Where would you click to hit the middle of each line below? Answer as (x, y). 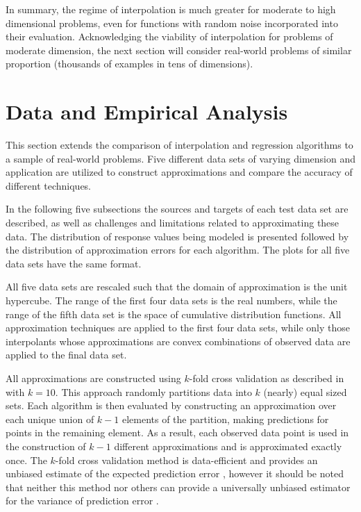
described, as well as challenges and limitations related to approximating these (173, 223)
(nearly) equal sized (305, 391)
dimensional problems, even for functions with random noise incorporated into (172, 23)
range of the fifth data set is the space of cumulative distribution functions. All (174, 314)
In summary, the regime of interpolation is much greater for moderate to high (171, 9)
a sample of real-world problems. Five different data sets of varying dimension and (180, 158)
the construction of (46, 446)
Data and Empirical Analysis (147, 112)
